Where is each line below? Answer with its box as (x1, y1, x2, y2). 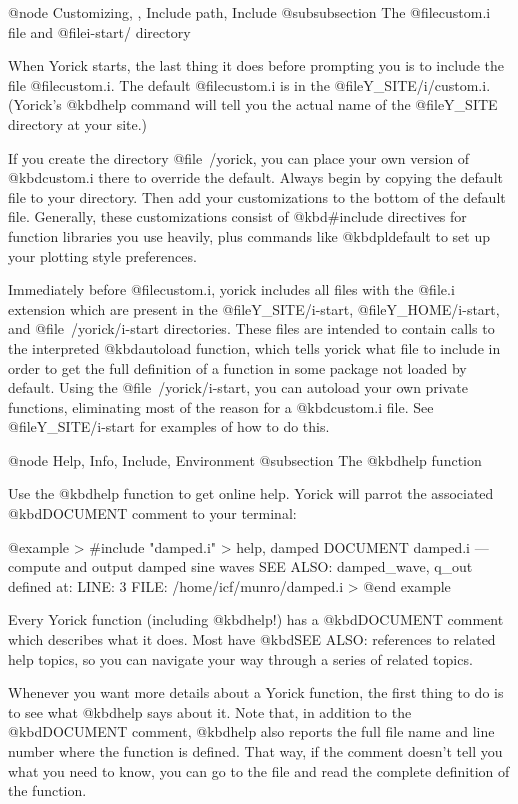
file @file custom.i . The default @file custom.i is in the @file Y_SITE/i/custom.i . (8, 74, 491, 95)
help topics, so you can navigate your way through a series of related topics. (8, 648, 473, 669)
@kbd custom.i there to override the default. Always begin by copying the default (8, 167, 503, 188)
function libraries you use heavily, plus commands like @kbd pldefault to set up (8, 225, 490, 246)
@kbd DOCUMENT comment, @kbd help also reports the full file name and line (8, 721, 495, 742)
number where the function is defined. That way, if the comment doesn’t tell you (8, 741, 503, 761)
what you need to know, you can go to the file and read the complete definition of (8, 760, 510, 781)
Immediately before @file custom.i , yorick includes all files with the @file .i (8, 279, 455, 300)
